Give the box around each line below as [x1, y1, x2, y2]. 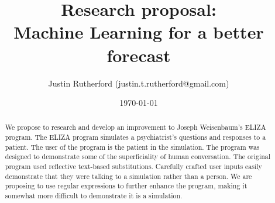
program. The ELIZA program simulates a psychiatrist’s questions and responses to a [5, 132, 266, 142]
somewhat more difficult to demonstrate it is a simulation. [5, 191, 183, 201]
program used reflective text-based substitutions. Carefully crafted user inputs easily [5, 161, 262, 171]
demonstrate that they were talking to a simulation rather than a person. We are [5, 171, 252, 181]
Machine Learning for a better [13, 20, 264, 44]
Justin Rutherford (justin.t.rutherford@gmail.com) [48, 77, 229, 89]
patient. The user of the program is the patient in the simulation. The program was [5, 142, 260, 152]
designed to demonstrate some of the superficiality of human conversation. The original [5, 152, 271, 161]
